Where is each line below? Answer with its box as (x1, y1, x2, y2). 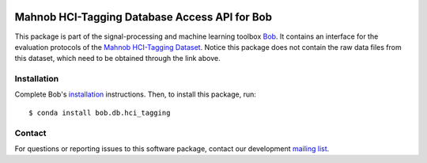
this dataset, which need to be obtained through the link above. (14, 54, 221, 63)
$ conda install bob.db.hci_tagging (28, 108, 171, 117)
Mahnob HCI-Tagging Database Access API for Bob (14, 10, 273, 24)
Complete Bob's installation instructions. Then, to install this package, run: (14, 89, 256, 99)
